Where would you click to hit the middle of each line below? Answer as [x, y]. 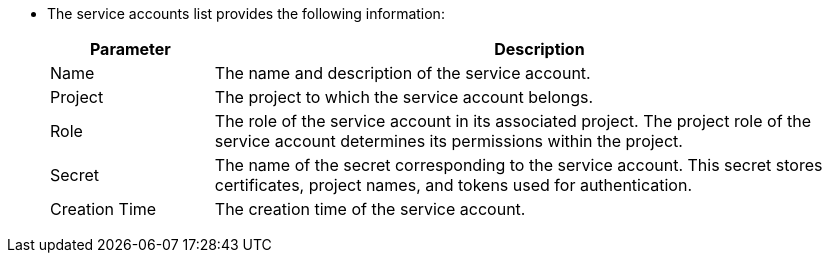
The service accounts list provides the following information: [246, 13]
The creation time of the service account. [370, 209]
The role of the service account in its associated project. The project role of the [513, 121]
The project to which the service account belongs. [404, 97]
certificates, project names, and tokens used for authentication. [453, 185]
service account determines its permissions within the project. [448, 141]
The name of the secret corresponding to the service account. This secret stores [518, 165]
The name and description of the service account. [402, 73]
